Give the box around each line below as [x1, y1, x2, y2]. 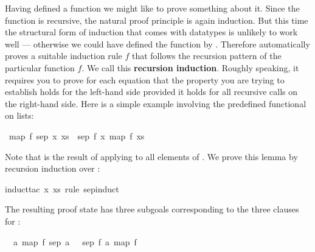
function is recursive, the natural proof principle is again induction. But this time [5, 13, 308, 26]
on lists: [5, 109, 34, 122]
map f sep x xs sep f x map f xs [9, 129, 145, 142]
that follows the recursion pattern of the [131, 49, 282, 62]
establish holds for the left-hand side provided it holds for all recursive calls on [5, 85, 298, 98]
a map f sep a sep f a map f [13, 235, 137, 248]
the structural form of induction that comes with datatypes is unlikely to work [5, 26, 298, 38]
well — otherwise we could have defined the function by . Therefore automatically [5, 37, 310, 50]
